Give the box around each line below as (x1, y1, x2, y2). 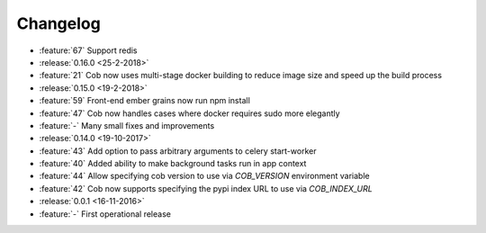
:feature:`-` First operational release (39, 208, 171, 220)
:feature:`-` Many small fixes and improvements (39, 120, 215, 130)
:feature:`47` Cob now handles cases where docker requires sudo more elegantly (39, 108, 341, 119)
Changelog (16, 13, 101, 33)
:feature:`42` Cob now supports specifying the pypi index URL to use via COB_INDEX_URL (39, 183, 373, 193)
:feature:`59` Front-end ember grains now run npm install (39, 95, 251, 106)
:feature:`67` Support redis (39, 45, 138, 56)
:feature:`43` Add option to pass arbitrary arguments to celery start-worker (39, 145, 317, 157)
